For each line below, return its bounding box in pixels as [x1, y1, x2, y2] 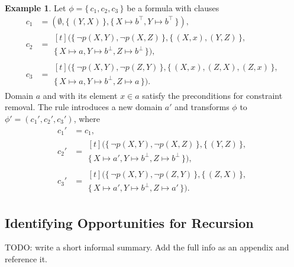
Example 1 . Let [5, 2, 66, 14]
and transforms [175, 101, 230, 113]
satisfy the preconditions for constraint [142, 89, 283, 101]
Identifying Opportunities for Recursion [5, 213, 254, 231]
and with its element [43, 89, 118, 101]
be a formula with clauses [127, 2, 219, 14]
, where [73, 112, 101, 124]
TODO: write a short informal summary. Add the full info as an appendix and [5, 241, 289, 253]
